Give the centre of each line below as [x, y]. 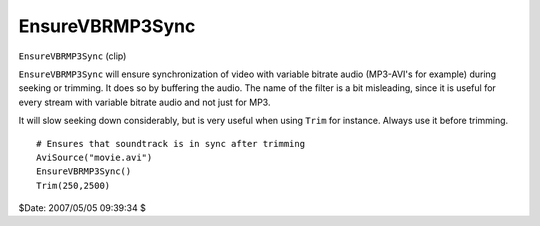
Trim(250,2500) [73, 185]
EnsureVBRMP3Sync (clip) [72, 56]
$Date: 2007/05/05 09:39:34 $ [82, 208]
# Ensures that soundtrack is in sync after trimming [170, 143]
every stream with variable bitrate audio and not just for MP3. [144, 102]
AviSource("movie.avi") [94, 157]
